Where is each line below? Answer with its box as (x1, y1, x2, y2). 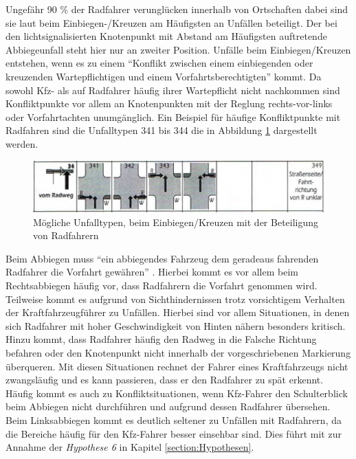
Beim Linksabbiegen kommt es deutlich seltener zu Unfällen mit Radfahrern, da (5, 413, 342, 427)
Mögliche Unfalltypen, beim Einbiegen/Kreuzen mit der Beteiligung (33, 214, 319, 229)
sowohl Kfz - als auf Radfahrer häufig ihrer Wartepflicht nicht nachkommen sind (5, 82, 340, 97)
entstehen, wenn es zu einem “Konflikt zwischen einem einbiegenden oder (5, 56, 313, 70)
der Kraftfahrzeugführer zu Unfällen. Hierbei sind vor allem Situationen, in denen (5, 305, 350, 320)
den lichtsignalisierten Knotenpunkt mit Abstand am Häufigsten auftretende (5, 29, 327, 43)
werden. (5, 136, 38, 150)
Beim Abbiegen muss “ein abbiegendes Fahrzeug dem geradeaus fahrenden (5, 251, 319, 265)
